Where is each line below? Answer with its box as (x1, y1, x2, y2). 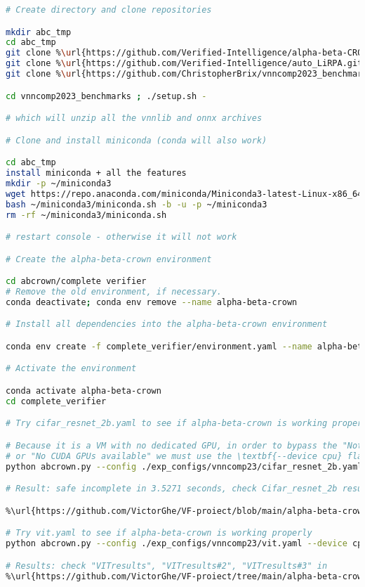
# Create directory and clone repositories (6, 5, 212, 15)
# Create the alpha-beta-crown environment (6, 254, 212, 264)
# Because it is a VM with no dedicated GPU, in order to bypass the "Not (6, 440, 363, 451)
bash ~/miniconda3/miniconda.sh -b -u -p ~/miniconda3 (6, 199, 267, 209)
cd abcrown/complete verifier (6, 276, 147, 287)
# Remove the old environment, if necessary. (6, 287, 222, 297)
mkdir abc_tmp (6, 27, 72, 37)
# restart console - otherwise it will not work (6, 232, 237, 243)
